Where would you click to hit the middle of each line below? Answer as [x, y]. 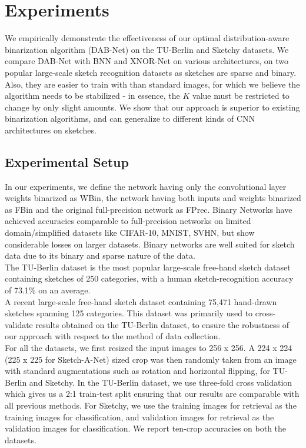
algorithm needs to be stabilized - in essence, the [92, 96]
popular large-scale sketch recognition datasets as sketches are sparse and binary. [151, 72]
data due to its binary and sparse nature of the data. [100, 255]
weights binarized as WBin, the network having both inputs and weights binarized [153, 198]
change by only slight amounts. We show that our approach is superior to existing [152, 107]
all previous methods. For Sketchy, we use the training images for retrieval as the [151, 405]
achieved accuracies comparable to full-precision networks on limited [128, 221]
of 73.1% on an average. [48, 290]
